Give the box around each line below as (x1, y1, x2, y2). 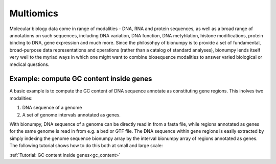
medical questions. (9, 61, 50, 67)
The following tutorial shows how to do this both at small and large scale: (9, 143, 163, 149)
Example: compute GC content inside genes (9, 75, 152, 83)
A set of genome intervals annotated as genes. (22, 111, 121, 118)
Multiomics (9, 8, 58, 19)
